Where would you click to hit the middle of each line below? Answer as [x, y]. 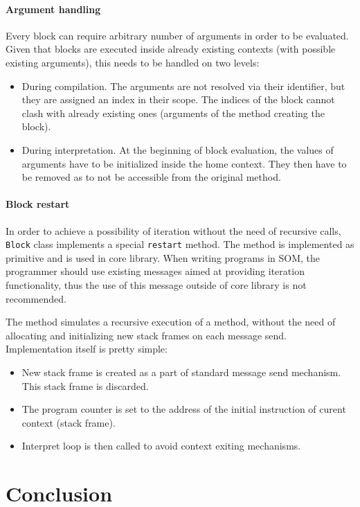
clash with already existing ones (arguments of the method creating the [173, 113]
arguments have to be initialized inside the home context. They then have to [184, 163]
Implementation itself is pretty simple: [87, 349]
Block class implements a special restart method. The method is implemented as [180, 244]
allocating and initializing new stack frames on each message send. [146, 335]
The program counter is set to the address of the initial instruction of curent [184, 409]
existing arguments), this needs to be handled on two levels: [133, 62]
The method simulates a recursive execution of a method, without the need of [171, 322]
